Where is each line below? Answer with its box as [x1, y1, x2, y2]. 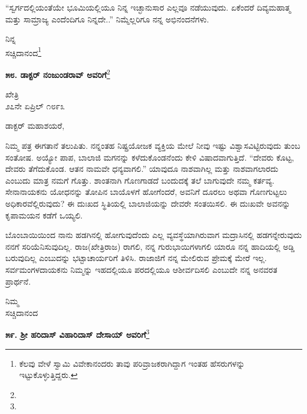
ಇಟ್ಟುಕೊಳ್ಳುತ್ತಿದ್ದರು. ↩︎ [19, 369, 78, 381]
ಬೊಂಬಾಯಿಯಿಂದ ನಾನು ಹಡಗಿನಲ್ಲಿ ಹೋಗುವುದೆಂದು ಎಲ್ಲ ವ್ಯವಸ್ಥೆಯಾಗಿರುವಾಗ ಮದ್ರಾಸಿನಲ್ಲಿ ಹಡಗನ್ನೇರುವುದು [5, 229, 302, 241]
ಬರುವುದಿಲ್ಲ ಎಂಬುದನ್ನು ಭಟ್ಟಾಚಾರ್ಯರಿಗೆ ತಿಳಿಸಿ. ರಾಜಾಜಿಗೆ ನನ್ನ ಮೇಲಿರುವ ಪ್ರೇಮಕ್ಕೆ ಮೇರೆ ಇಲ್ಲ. [5, 252, 267, 264]
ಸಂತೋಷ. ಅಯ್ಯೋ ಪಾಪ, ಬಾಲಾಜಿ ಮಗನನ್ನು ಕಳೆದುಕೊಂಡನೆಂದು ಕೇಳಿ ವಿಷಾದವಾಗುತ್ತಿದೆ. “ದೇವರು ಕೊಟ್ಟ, [5, 151, 294, 163]
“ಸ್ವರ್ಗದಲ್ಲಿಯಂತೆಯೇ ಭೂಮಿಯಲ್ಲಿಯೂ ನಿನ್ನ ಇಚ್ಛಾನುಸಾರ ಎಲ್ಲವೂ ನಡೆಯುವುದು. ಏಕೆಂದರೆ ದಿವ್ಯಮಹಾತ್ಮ [5, 1, 291, 13]
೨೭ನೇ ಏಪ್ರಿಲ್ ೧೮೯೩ [5, 99, 65, 112]
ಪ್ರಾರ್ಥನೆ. [5, 275, 31, 287]
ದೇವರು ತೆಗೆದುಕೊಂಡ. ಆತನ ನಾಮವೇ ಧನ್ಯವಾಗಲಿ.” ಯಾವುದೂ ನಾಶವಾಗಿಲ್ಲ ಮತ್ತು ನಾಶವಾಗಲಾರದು [5, 162, 279, 175]
